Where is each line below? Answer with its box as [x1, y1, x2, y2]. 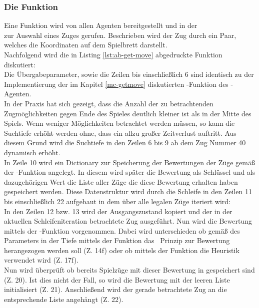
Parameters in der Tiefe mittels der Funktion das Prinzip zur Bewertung [4, 235, 230, 246]
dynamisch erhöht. [4, 147, 60, 157]
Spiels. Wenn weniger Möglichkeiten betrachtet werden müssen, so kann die [4, 118, 235, 128]
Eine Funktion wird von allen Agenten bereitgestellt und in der [4, 20, 197, 30]
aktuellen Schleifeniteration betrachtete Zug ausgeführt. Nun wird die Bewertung [4, 216, 252, 226]
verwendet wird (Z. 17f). [4, 255, 79, 265]
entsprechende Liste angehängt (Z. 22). [4, 294, 123, 304]
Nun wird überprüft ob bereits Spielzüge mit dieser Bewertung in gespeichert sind [4, 265, 255, 275]
